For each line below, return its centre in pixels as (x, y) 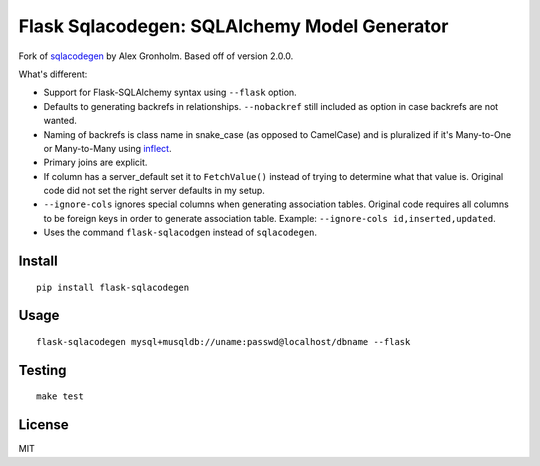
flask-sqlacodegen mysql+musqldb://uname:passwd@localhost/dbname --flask (223, 342)
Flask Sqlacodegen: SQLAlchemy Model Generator (233, 26)
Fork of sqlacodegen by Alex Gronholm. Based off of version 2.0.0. (156, 56)
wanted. (60, 121)
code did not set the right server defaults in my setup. (154, 191)
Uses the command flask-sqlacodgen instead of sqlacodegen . (180, 232)
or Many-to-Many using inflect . (107, 148)
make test (60, 396)
